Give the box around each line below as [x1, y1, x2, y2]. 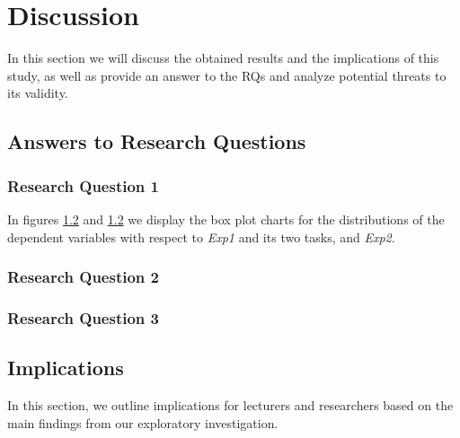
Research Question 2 [7, 266, 159, 288]
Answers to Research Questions [7, 127, 306, 155]
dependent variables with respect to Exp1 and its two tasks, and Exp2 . [7, 227, 395, 246]
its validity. [7, 83, 68, 102]
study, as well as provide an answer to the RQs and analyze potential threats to [7, 66, 447, 84]
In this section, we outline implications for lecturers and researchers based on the [7, 395, 454, 414]
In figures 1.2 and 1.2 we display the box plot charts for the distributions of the [7, 209, 445, 228]
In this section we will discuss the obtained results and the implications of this [7, 48, 439, 67]
